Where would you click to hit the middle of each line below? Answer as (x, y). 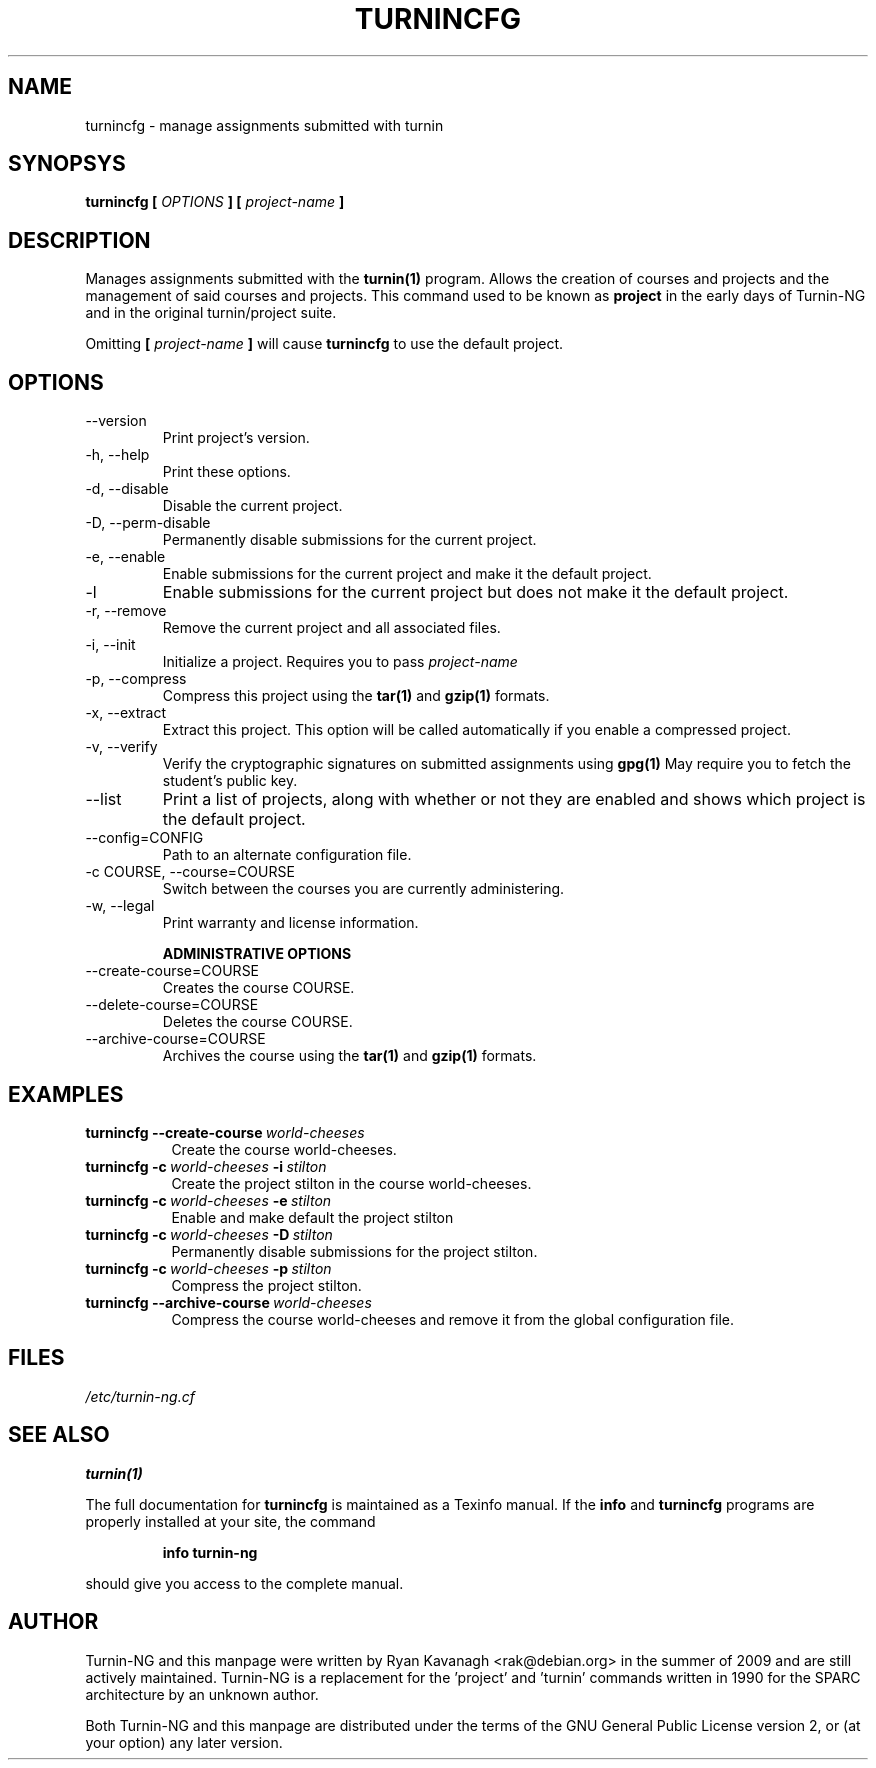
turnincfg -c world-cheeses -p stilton (208, 1268)
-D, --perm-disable (148, 523)
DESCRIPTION (79, 240)
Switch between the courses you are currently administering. (363, 889)
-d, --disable (127, 489)
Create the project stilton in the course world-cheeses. (351, 1183)
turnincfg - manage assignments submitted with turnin (264, 125)
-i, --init (110, 645)
